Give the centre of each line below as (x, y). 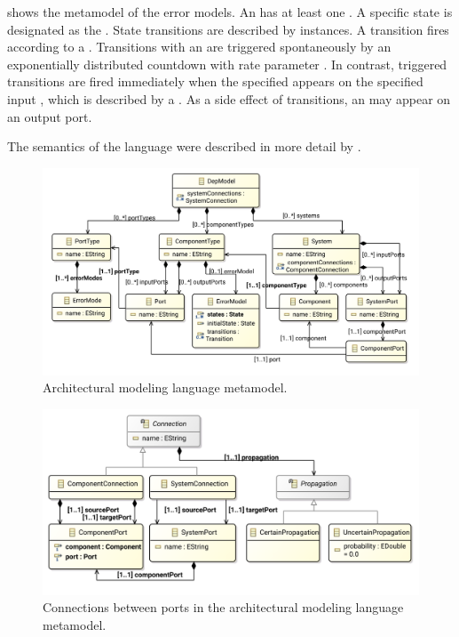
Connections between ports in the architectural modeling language (223, 607)
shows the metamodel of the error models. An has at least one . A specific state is (230, 12)
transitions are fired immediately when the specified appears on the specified (215, 81)
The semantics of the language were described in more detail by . (184, 146)
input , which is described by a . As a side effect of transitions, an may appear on (229, 98)
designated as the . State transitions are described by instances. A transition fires (228, 29)
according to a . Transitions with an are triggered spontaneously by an (199, 47)
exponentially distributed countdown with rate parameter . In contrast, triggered (227, 64)
